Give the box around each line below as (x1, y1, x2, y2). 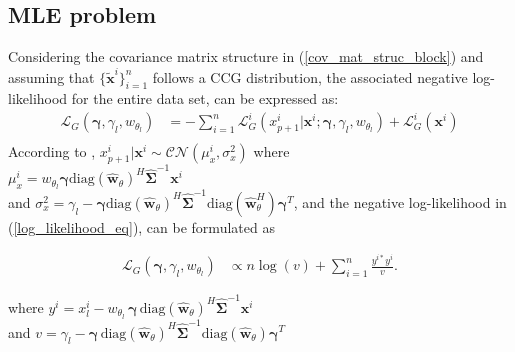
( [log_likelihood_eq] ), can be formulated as (8, 216, 275, 237)
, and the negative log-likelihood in (293, 191, 507, 212)
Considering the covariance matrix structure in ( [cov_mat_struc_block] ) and (8, 46, 484, 67)
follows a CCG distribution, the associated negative (152, 66, 468, 87)
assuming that (8, 66, 95, 87)
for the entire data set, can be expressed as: (71, 88, 339, 109)
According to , (8, 141, 96, 162)
